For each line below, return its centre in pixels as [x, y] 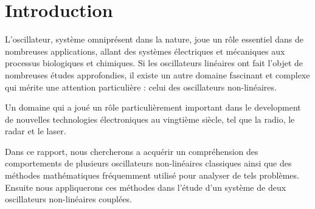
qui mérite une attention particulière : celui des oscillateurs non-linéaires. [141, 87]
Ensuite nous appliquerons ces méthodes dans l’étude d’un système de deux [146, 187]
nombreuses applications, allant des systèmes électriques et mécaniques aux [145, 51]
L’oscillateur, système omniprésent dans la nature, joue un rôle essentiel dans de [154, 39]
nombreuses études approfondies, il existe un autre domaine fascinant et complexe [157, 74]
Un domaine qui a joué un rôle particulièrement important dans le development [153, 107]
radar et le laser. [36, 131]
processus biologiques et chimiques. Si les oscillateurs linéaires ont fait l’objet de [154, 63]
